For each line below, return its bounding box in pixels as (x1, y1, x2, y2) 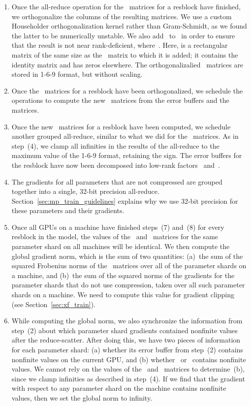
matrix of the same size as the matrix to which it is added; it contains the (11, 49, 238, 60)
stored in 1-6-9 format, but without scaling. (11, 69, 143, 79)
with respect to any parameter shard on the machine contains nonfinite (11, 383, 226, 393)
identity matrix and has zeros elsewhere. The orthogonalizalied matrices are (11, 59, 244, 69)
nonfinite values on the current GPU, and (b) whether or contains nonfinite (11, 354, 246, 364)
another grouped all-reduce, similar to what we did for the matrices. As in (11, 131, 239, 141)
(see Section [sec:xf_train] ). (11, 299, 95, 309)
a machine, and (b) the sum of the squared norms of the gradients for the (11, 270, 235, 280)
